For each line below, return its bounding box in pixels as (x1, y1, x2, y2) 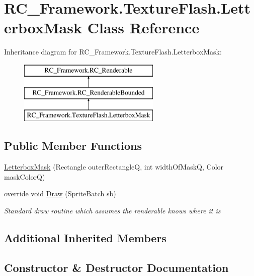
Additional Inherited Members (4, 230, 166, 245)
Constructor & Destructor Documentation (4, 259, 229, 275)
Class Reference (87, 17, 200, 38)
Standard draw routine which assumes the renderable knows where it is (4, 205, 221, 215)
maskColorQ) (4, 171, 45, 182)
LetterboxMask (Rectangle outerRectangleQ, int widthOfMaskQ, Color (4, 161, 224, 172)
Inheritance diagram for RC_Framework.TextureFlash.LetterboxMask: (4, 46, 222, 57)
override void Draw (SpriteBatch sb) (4, 188, 116, 199)
